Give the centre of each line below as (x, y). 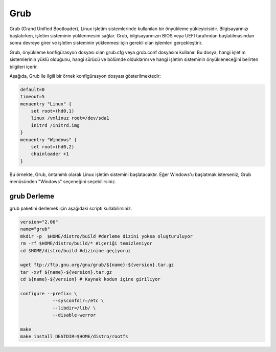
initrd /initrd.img (55, 125)
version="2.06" (39, 222)
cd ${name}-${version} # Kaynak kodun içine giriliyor (90, 279)
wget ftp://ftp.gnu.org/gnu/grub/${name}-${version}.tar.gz (97, 265)
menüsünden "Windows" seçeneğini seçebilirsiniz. (63, 182)
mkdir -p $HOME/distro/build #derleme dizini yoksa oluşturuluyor (107, 236)
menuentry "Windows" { (49, 140)
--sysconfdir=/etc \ (78, 301)
